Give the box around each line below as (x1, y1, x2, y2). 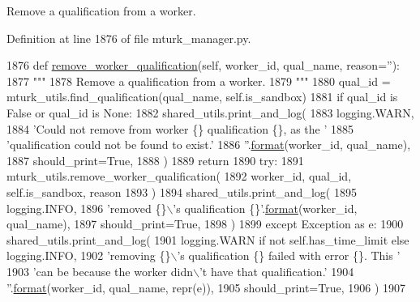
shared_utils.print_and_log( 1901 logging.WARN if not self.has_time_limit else (6, 231, 409, 248)
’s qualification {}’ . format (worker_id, (173, 199, 358, 216)
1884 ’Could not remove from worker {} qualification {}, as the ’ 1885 (6, 120, 354, 137)
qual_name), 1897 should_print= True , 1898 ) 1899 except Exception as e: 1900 (6, 215, 404, 232)
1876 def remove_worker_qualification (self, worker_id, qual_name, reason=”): (6, 57, 400, 74)
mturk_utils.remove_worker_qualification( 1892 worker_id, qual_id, (6, 168, 352, 185)
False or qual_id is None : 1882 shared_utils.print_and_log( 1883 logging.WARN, (6, 104, 414, 121)
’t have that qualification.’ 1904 (199, 262, 354, 279)
